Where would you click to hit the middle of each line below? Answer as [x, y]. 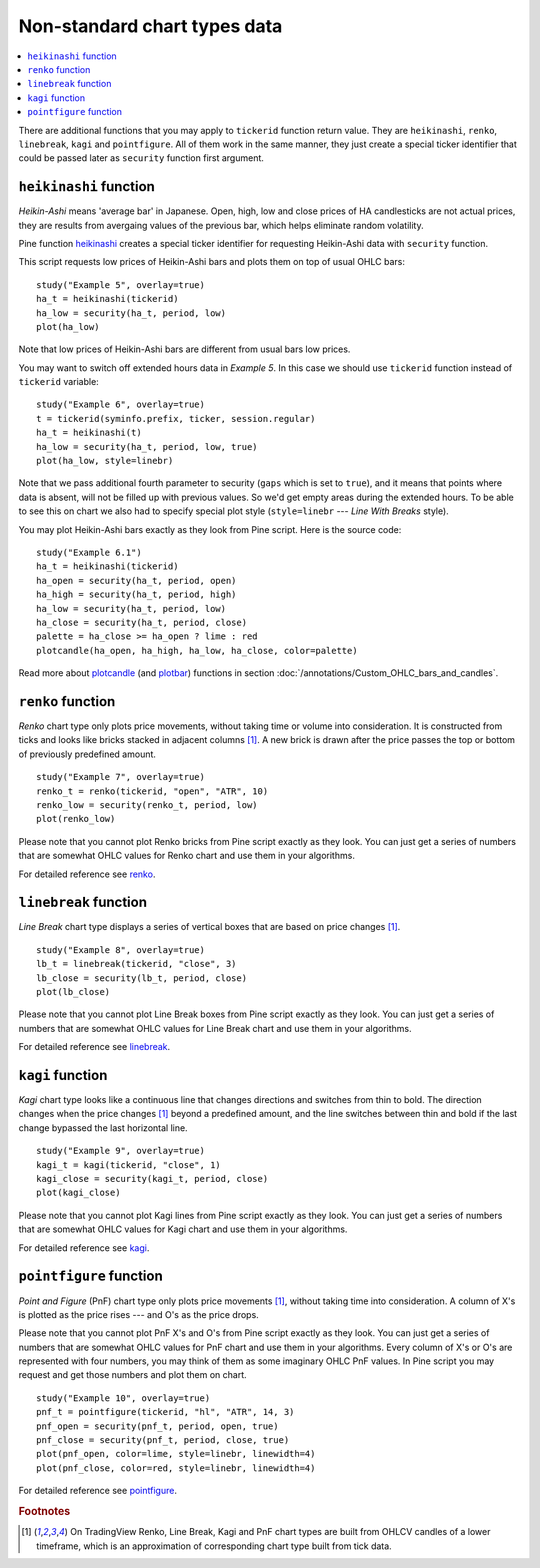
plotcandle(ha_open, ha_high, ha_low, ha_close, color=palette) [197, 650]
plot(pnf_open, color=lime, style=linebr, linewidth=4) [176, 1454]
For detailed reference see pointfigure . [97, 1491]
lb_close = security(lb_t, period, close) [142, 978]
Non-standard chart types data [150, 26]
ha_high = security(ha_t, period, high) [136, 594]
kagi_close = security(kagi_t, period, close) [152, 1179]
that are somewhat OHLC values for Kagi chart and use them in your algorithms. [183, 1229]
